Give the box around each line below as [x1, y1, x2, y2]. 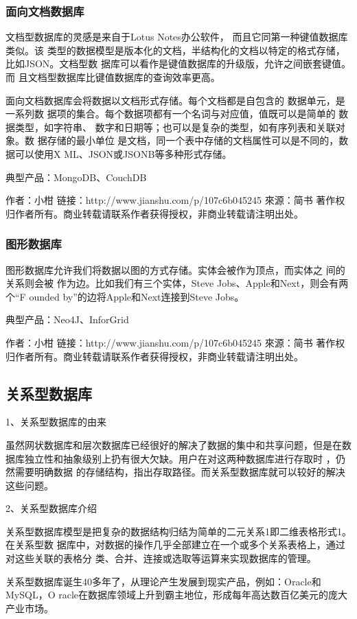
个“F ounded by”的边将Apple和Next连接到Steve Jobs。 [5, 289, 244, 303]
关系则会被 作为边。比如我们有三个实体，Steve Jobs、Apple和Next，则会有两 [5, 276, 349, 290]
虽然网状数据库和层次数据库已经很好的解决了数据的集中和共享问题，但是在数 [5, 437, 352, 452]
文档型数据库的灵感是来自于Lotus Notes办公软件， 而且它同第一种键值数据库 [5, 30, 348, 44]
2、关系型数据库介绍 [5, 501, 97, 515]
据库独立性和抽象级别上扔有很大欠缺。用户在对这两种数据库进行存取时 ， [5, 451, 336, 465]
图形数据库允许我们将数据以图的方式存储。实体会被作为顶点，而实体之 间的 [5, 262, 345, 277]
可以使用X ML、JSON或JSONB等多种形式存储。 [14, 146, 232, 161]
